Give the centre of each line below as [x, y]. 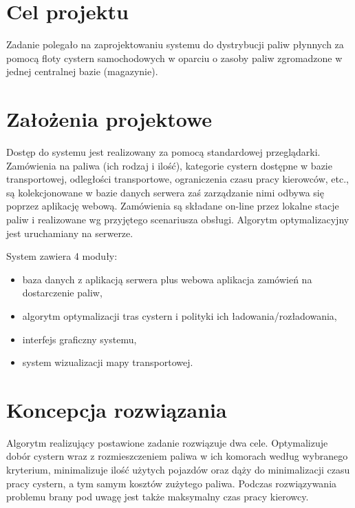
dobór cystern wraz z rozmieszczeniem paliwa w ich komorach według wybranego [177, 456]
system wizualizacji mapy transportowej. [108, 362]
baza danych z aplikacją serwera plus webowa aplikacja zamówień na [167, 279]
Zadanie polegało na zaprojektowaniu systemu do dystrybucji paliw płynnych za [175, 44]
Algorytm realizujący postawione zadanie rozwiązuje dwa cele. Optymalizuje [167, 442]
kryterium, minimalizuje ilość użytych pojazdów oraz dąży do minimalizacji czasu [178, 470]
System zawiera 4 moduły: [62, 256]
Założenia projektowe [109, 119]
